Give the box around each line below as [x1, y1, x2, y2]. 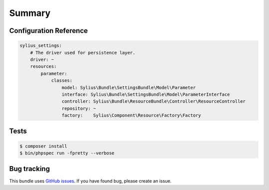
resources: [30, 64, 57, 69]
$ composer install [19, 143, 67, 149]
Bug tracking [9, 165, 50, 173]
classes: [51, 78, 73, 83]
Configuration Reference [9, 26, 88, 35]
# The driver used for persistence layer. [30, 50, 135, 55]
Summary [9, 7, 51, 18]
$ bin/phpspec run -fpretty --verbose [19, 150, 115, 156]
